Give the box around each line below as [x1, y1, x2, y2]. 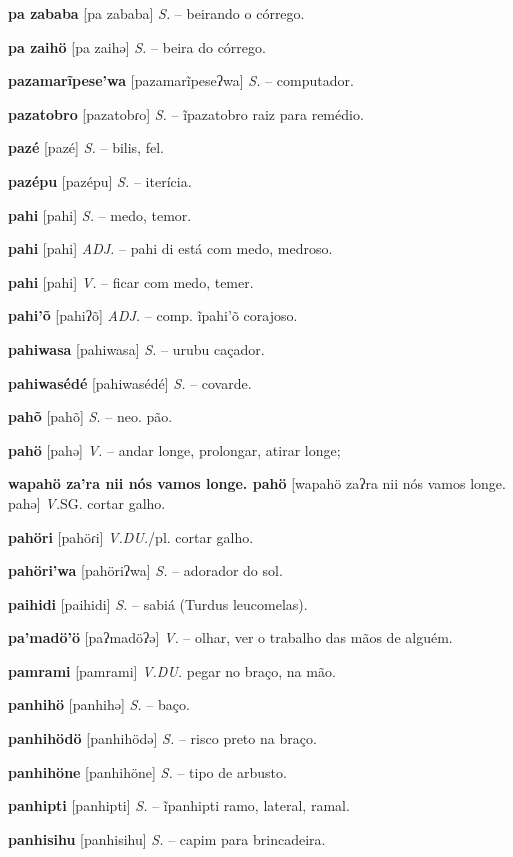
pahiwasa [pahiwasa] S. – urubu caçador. [8, 338, 265, 359]
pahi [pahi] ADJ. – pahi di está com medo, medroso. [8, 238, 333, 259]
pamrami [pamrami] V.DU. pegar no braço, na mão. [8, 660, 336, 681]
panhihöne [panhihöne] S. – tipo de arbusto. [8, 761, 287, 782]
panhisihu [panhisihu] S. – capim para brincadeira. [8, 828, 326, 849]
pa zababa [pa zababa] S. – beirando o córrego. [8, 3, 305, 23]
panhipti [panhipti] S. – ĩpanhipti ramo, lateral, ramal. [8, 795, 350, 816]
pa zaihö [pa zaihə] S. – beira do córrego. [8, 36, 266, 57]
